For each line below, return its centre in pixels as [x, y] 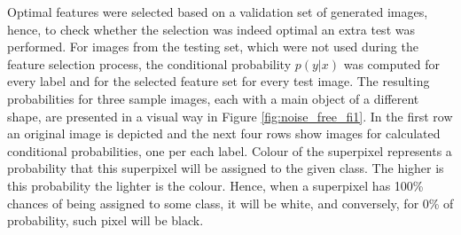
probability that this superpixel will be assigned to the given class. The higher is [226, 168]
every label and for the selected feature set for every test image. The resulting [219, 81]
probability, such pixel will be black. [105, 220]
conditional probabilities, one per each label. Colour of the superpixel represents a [230, 150]
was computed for [391, 63]
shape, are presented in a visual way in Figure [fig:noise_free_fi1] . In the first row [230, 116]
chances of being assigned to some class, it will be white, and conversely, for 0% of [230, 203]
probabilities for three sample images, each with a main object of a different [213, 98]
